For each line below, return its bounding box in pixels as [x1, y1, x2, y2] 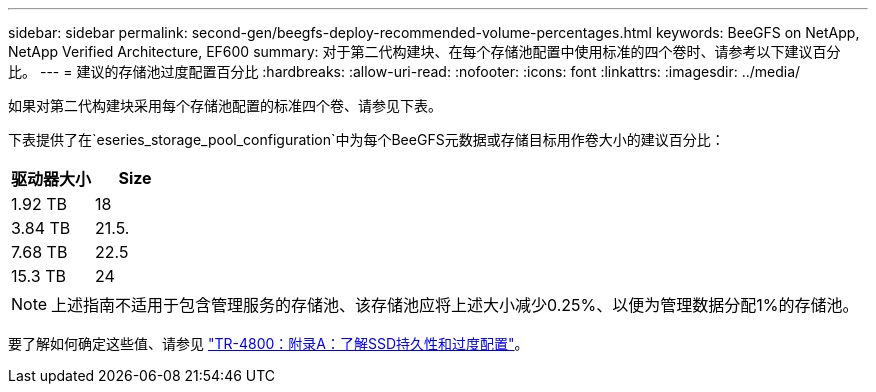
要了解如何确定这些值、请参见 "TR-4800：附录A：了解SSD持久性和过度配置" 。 [8, 335, 529, 352]
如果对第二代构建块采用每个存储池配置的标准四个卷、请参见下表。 [8, 97, 442, 114]
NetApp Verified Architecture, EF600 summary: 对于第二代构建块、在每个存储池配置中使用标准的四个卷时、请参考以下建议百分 [8, 43, 841, 60]
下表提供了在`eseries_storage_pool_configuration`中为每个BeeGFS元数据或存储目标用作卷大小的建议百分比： [8, 131, 725, 148]
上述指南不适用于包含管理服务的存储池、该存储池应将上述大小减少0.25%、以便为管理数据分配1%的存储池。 [51, 295, 859, 315]
